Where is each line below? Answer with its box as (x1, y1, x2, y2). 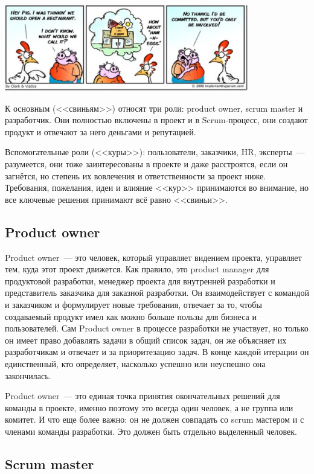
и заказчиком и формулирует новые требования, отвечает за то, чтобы (5, 298, 262, 310)
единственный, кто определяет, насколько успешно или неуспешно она (5, 357, 266, 370)
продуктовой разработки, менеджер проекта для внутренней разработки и (5, 274, 275, 287)
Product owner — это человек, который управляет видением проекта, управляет (5, 251, 302, 263)
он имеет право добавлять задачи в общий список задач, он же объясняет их (5, 333, 287, 346)
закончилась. (5, 369, 51, 382)
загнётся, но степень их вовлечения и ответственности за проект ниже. (5, 169, 266, 182)
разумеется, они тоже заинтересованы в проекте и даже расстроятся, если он (5, 158, 288, 170)
